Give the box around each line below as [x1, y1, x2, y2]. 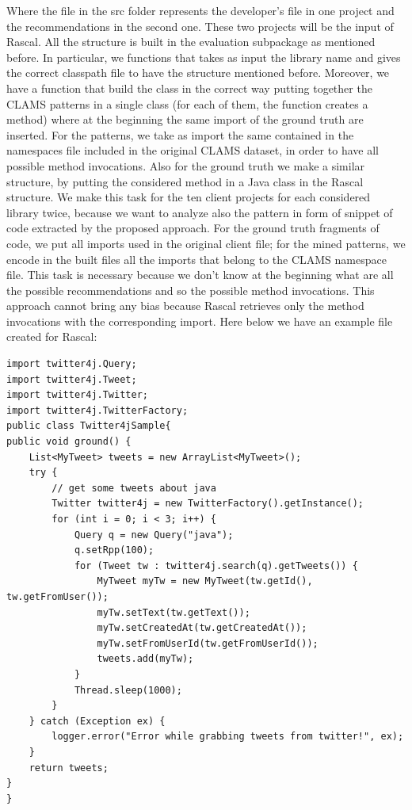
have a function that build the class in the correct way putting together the [6, 79, 372, 96]
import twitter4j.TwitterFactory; [6, 404, 189, 416]
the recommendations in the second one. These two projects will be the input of [6, 17, 394, 34]
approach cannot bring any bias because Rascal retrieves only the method [6, 297, 364, 314]
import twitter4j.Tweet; [6, 373, 137, 385]
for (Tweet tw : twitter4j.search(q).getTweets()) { [74, 560, 358, 571]
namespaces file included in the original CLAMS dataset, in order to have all [6, 142, 379, 159]
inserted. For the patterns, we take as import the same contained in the [6, 126, 354, 143]
